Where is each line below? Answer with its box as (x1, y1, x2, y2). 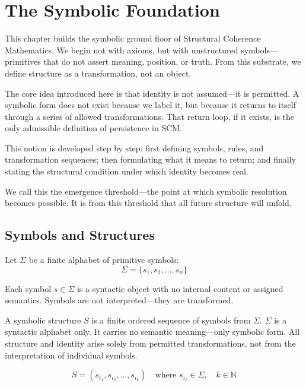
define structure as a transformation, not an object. (5, 66, 192, 79)
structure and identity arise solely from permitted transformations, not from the (5, 337, 296, 350)
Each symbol (5, 282, 52, 294)
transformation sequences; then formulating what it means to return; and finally (5, 153, 296, 166)
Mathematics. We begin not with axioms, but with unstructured (5, 43, 238, 56)
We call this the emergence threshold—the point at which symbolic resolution (5, 185, 287, 197)
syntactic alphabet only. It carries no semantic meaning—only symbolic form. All (5, 325, 300, 338)
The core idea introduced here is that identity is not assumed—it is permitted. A (5, 87, 299, 99)
